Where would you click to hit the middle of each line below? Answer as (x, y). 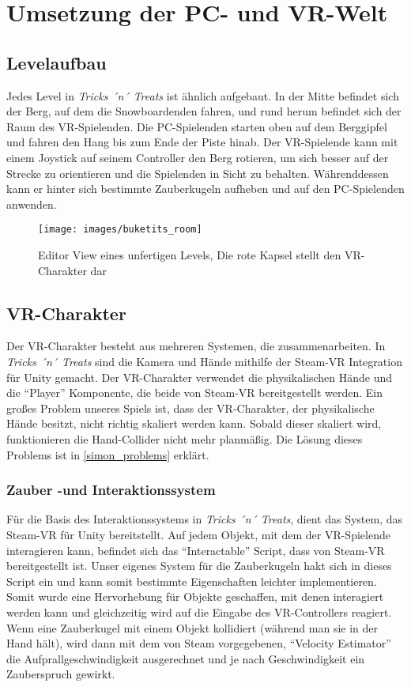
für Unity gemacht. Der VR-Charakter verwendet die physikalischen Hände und (200, 377)
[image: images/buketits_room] (120, 230)
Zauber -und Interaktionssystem (111, 490)
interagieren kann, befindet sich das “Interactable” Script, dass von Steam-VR (196, 550)
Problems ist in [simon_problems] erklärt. (108, 454)
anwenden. (32, 204)
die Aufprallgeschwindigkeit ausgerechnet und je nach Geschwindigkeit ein (186, 658)
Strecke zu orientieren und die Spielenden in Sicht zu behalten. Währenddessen (198, 173)
